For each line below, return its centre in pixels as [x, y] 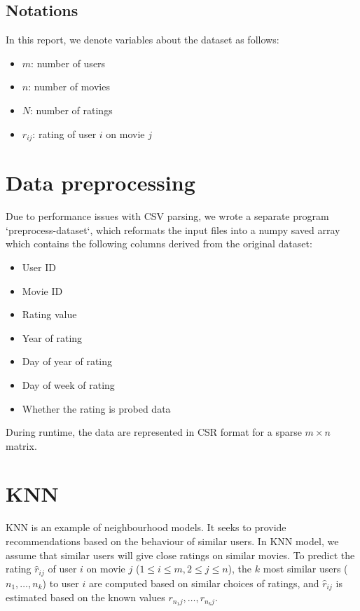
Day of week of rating [68, 384]
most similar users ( [305, 569]
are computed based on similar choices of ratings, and [204, 583]
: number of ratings [71, 110]
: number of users [68, 63]
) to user [61, 583]
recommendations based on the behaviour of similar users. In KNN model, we [172, 541]
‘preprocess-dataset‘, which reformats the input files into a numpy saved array [173, 229]
